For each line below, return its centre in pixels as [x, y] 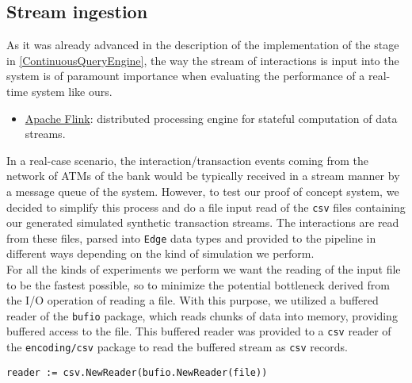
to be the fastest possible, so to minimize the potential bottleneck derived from [198, 284]
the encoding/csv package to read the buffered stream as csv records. [177, 347]
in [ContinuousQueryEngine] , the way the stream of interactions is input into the [203, 60]
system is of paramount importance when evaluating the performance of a [186, 76]
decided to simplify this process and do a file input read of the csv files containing [206, 207]
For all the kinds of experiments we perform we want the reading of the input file [204, 269]
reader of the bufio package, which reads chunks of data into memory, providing [202, 315]
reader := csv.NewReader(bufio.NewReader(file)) [137, 372]
